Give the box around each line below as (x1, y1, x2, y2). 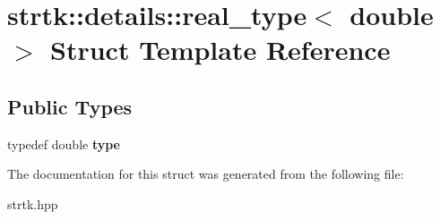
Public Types (7, 92, 133, 120)
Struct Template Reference (50, 31, 391, 68)
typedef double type (7, 134, 120, 153)
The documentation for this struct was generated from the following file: (7, 164, 404, 183)
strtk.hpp (7, 194, 58, 213)
